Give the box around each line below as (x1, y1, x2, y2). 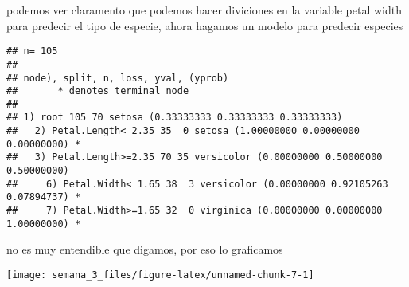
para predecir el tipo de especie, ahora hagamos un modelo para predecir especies (6, 17, 403, 33)
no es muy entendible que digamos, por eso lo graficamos (6, 241, 283, 258)
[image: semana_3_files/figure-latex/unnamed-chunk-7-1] (6, 269, 314, 281)
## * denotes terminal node (6, 85, 189, 97)
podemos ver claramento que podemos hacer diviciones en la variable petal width (6, 2, 402, 18)
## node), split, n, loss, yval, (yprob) (6, 72, 229, 84)
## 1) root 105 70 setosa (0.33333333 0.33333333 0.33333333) (6, 112, 343, 124)
